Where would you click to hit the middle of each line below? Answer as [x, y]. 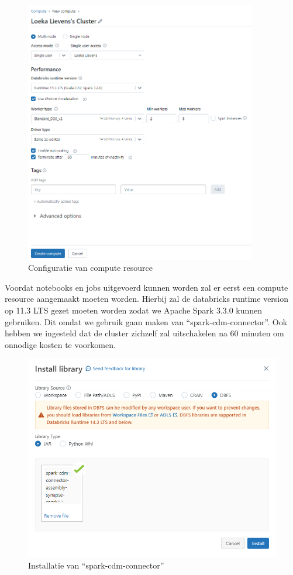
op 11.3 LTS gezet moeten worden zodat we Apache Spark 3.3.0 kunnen [134, 310]
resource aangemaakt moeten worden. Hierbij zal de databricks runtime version [147, 299]
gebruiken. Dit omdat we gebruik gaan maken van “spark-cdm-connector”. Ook [146, 321]
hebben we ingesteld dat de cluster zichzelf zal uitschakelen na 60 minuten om [144, 333]
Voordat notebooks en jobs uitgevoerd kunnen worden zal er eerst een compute [146, 287]
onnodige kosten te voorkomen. [60, 344]
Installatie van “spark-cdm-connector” [96, 565]
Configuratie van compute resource [90, 268]
